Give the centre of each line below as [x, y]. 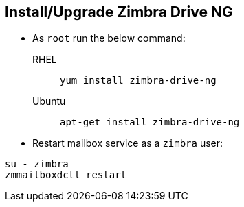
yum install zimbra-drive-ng [138, 81]
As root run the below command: [109, 38]
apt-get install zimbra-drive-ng [150, 122]
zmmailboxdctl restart [66, 175]
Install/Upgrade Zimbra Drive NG [119, 12]
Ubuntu [49, 101]
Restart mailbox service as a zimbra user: [128, 143]
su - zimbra [37, 164]
